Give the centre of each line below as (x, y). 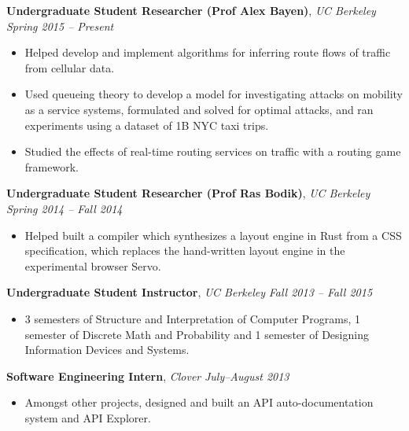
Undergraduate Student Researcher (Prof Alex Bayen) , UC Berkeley (191, 10)
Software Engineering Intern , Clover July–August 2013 (148, 376)
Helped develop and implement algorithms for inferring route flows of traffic (208, 52)
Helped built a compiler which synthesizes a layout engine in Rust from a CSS (213, 235)
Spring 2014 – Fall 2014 (64, 208)
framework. (52, 166)
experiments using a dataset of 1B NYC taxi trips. (147, 125)
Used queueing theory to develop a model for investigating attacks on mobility (214, 94)
